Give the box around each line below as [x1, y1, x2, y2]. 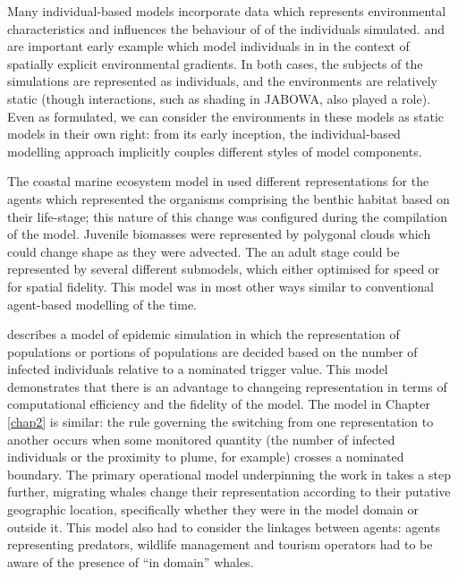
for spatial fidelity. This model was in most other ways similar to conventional [7, 276, 434, 295]
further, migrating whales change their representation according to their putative [7, 482, 451, 501]
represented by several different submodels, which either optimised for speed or [7, 259, 440, 278]
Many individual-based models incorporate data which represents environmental [7, 2, 446, 20]
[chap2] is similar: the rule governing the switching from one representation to [7, 412, 434, 431]
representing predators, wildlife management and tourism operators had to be [7, 535, 433, 554]
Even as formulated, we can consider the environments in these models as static [7, 106, 445, 125]
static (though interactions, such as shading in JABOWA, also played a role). [7, 89, 431, 107]
